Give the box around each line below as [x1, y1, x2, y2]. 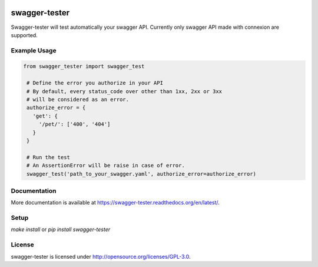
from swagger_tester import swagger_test [23, 63, 145, 70]
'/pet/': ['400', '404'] [38, 121, 111, 128]
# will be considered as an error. [26, 96, 130, 103]
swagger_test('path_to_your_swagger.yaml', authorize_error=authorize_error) [26, 170, 256, 177]
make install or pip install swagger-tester [11, 226, 111, 233]
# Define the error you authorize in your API [26, 80, 163, 87]
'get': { [32, 113, 58, 119]
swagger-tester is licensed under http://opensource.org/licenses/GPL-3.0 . [11, 253, 191, 260]
